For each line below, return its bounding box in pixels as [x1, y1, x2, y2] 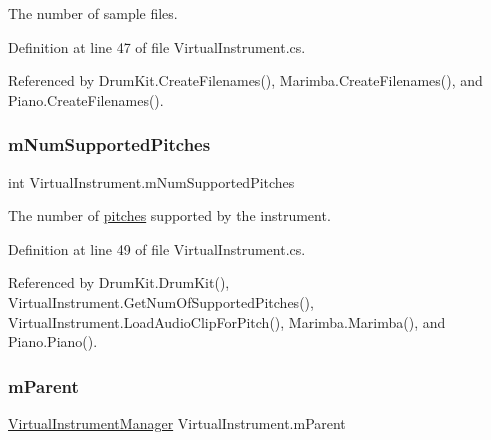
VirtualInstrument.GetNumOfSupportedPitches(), [8, 291, 314, 312]
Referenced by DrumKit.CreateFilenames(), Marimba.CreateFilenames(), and [8, 70, 483, 91]
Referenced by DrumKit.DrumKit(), [8, 272, 230, 293]
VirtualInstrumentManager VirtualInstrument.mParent [8, 412, 346, 433]
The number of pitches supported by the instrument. [8, 205, 331, 226]
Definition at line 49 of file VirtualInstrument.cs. [8, 238, 306, 259]
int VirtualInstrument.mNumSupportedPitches [8, 171, 295, 192]
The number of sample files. [8, 3, 178, 23]
